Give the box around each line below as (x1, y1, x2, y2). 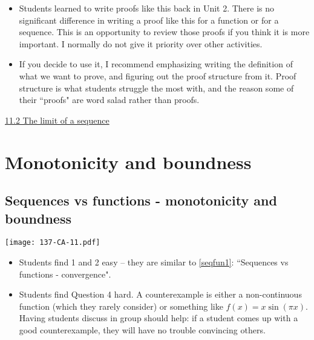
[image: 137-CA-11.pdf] (5, 238, 100, 247)
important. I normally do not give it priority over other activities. (19, 37, 263, 50)
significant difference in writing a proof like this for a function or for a (19, 13, 279, 26)
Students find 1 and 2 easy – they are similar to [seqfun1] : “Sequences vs (19, 255, 289, 268)
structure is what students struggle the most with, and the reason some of (19, 81, 294, 94)
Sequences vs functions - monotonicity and (5, 191, 277, 210)
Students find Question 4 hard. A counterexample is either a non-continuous (19, 288, 302, 301)
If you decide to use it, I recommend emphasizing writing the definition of (19, 58, 293, 70)
